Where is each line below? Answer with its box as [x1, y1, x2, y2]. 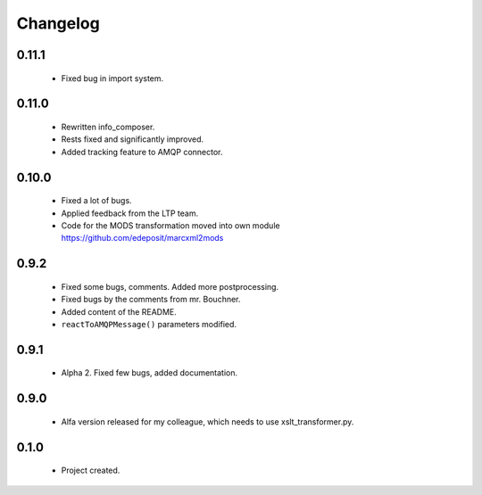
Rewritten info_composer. [61, 121, 155, 132]
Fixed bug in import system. [61, 72, 164, 84]
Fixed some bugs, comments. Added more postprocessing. [61, 281, 279, 292]
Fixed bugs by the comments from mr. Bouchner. [61, 294, 241, 305]
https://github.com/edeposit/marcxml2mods [61, 233, 224, 243]
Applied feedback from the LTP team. [61, 208, 199, 219]
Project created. [61, 465, 120, 476]
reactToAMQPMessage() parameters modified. [61, 318, 237, 329]
